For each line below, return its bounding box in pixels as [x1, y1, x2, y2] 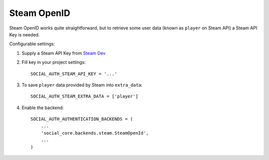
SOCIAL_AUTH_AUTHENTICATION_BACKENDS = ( [30, 116, 133, 122]
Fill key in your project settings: [21, 59, 86, 65]
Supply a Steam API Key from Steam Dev [21, 50, 106, 56]
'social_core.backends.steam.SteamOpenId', [40, 130, 149, 136]
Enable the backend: [21, 105, 64, 111]
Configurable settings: [9, 41, 55, 47]
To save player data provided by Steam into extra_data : [21, 82, 143, 88]
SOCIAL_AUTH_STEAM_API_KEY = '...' [30, 71, 118, 77]
